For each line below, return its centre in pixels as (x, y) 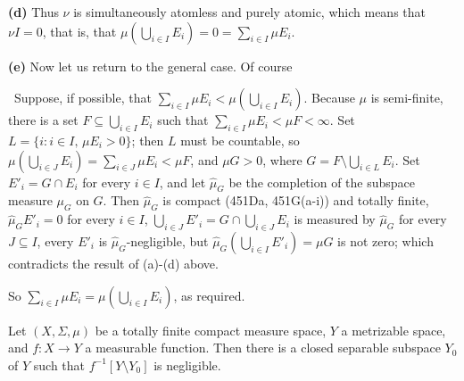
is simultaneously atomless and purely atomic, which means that (249, 12)
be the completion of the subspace (322, 182)
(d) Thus (33, 12)
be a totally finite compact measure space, (211, 330)
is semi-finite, (407, 98)
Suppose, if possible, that (83, 98)
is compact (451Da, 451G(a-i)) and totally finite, (296, 200)
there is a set (43, 120)
